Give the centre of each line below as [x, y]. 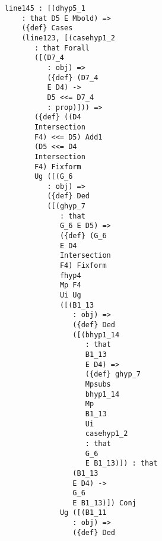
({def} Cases [47, 28]
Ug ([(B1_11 [83, 513]
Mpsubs [98, 384]
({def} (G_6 [83, 236]
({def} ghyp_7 [113, 374]
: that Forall [62, 48]
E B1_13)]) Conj [104, 503]
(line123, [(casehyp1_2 [68, 38]
